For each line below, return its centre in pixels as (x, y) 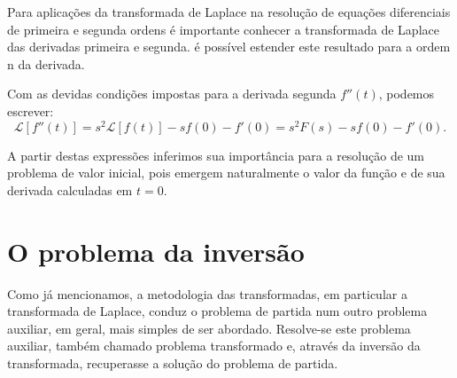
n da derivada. (46, 63)
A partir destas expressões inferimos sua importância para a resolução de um (216, 155)
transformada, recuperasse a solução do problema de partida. (173, 362)
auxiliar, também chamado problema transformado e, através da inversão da (214, 346)
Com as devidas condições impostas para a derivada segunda (172, 94)
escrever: (31, 110)
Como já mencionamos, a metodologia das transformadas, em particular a (207, 293)
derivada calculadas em (70, 189)
